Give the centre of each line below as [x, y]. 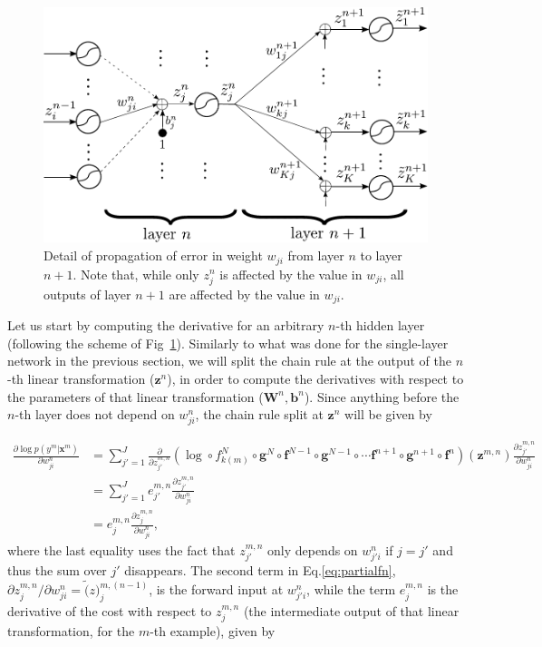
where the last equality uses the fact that [121, 549]
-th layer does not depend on [95, 414]
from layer [316, 255]
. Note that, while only [136, 274]
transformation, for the [71, 631]
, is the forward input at [216, 589]
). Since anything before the [382, 396]
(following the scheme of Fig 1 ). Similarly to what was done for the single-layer [228, 343]
